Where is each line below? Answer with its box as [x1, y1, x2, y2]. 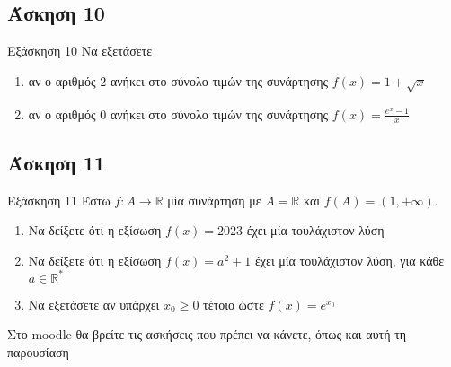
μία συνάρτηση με [167, 190, 261, 209]
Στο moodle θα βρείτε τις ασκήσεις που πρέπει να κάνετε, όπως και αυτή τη [7, 325, 407, 344]
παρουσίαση [7, 343, 69, 362]
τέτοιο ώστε [203, 294, 264, 313]
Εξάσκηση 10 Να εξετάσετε [7, 41, 153, 60]
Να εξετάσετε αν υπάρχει [28, 294, 160, 313]
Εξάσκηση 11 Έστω [7, 190, 111, 209]
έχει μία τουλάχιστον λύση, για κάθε [254, 250, 445, 269]
